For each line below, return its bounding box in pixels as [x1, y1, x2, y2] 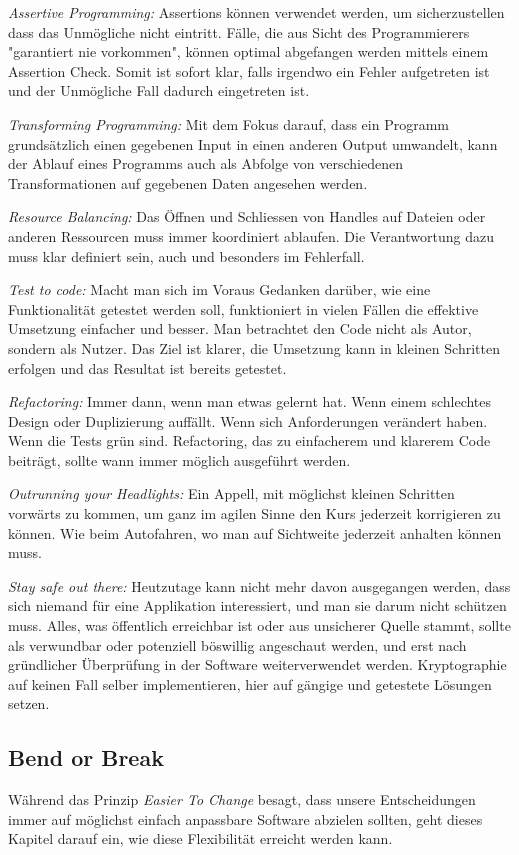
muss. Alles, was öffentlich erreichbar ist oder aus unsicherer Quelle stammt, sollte [8, 615, 511, 636]
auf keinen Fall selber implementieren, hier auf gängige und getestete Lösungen [8, 673, 492, 694]
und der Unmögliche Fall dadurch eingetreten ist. [8, 80, 310, 101]
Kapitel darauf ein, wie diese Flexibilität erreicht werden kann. [8, 828, 393, 849]
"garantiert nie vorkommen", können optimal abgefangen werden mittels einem [8, 41, 489, 62]
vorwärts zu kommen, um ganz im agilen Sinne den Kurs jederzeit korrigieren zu [8, 503, 501, 524]
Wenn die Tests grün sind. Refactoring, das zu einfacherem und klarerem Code [8, 430, 491, 451]
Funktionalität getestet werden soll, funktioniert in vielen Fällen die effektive [8, 298, 479, 319]
